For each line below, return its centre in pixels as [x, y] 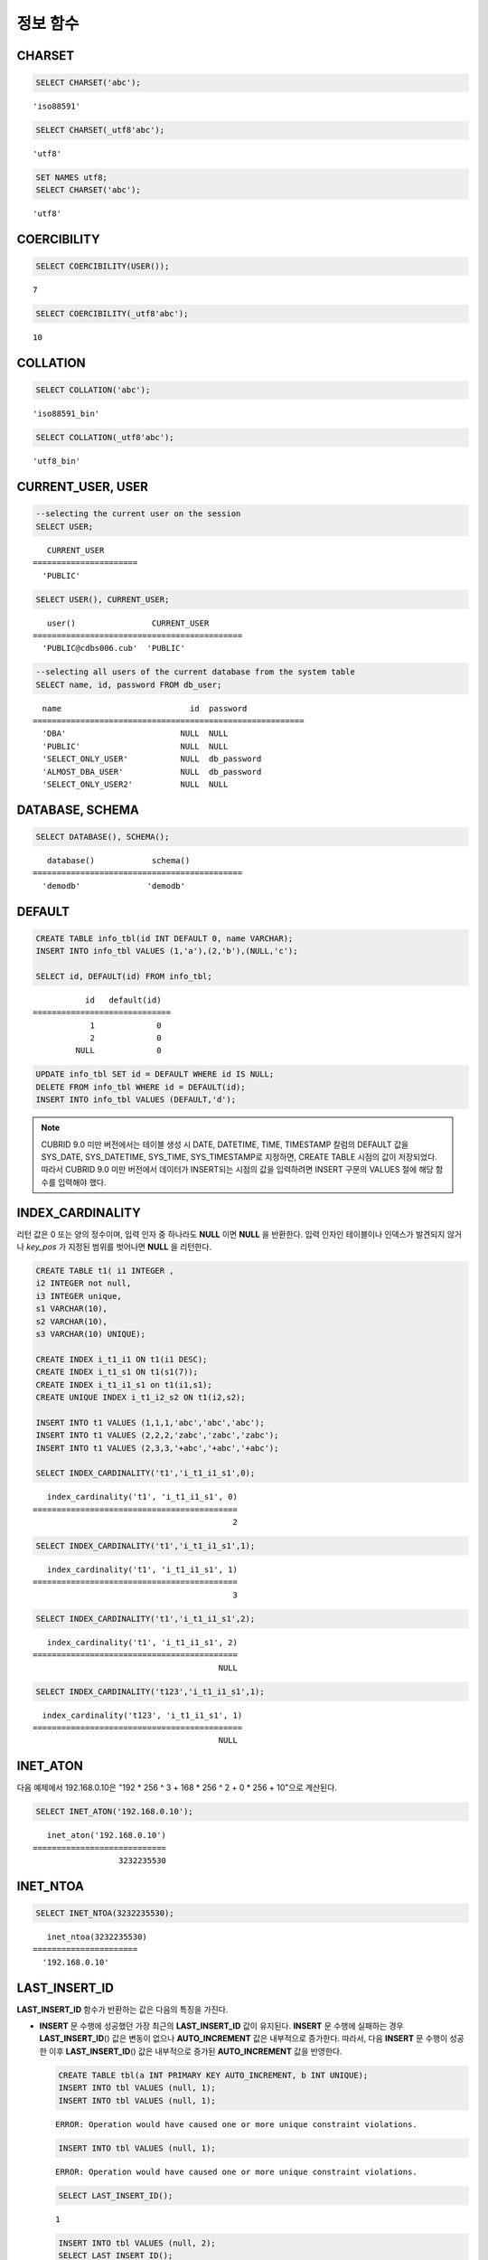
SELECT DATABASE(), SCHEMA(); [103, 837]
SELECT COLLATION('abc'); [93, 390]
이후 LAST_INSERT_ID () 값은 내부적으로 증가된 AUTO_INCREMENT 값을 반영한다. [195, 2051]
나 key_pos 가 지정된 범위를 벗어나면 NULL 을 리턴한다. [114, 1247]
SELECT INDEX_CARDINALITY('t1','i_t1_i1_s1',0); [145, 1473]
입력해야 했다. [82, 1182]
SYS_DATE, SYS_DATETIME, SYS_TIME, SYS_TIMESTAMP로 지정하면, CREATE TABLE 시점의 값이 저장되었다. [239, 1157]
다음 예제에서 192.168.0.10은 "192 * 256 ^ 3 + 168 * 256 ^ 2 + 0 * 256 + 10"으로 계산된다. [177, 1788]
